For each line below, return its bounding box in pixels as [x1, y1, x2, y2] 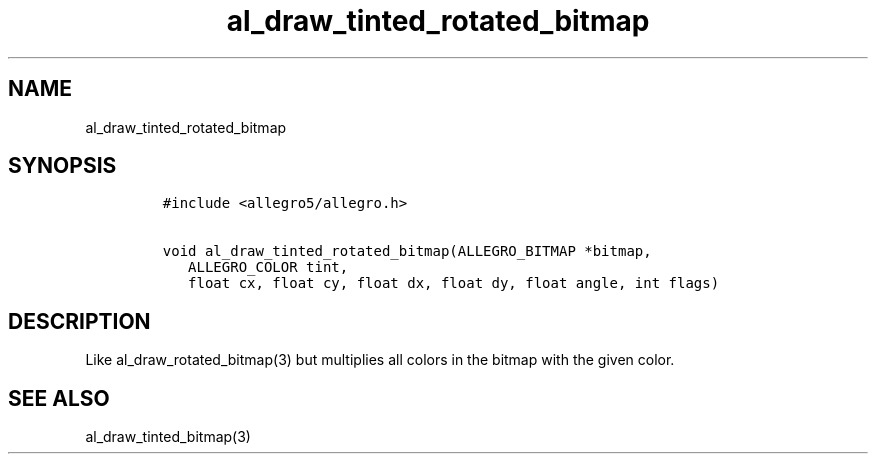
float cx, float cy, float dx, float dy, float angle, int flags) [188, 275, 720, 292]
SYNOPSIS [8, 153, 117, 179]
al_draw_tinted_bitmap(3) [85, 428, 251, 446]
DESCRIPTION [8, 308, 151, 334]
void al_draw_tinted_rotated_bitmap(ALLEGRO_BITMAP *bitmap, [162, 243, 652, 260]
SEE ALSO [8, 385, 110, 411]
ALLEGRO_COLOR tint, [188, 259, 349, 276]
